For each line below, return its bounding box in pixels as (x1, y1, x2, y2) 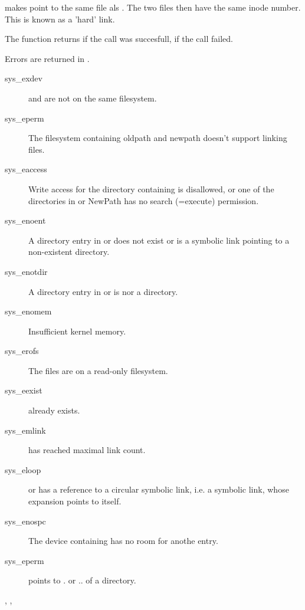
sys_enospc (5, 514, 46, 527)
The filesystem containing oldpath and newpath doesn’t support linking (28, 132, 287, 144)
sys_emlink (5, 424, 46, 436)
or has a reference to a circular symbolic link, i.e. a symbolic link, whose (28, 483, 289, 496)
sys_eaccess (5, 163, 47, 175)
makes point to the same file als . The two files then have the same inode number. (5, 1, 301, 13)
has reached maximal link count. (28, 444, 146, 456)
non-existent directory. (28, 245, 110, 258)
